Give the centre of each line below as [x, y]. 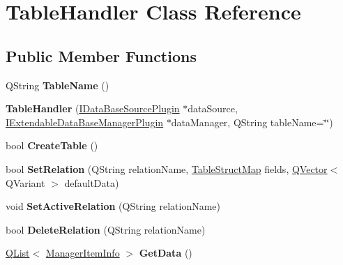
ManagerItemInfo [83, 253]
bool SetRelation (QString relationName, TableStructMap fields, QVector [167, 168]
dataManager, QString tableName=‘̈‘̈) [252, 122]
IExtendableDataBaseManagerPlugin [85, 122]
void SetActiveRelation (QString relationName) [113, 206]
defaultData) [92, 182]
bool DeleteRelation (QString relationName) [106, 229]
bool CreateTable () [52, 145]
